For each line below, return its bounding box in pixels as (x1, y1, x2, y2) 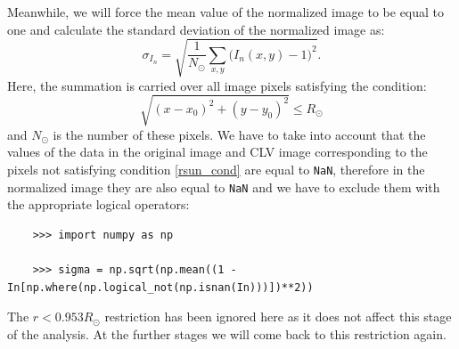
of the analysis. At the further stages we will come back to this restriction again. (7, 324, 447, 343)
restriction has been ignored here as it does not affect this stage (104, 307, 452, 326)
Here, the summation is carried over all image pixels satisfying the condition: (7, 76, 427, 94)
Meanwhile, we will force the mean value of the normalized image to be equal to (7, 3, 445, 20)
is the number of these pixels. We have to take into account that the (53, 125, 426, 143)
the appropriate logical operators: (7, 195, 190, 214)
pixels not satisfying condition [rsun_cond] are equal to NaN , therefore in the (7, 160, 425, 179)
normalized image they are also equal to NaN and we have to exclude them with (7, 177, 440, 196)
